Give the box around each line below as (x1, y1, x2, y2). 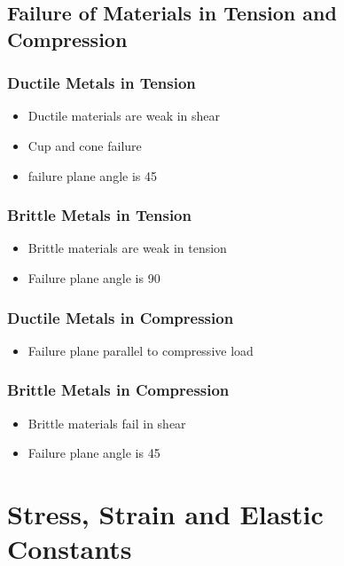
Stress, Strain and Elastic (7, 495, 324, 531)
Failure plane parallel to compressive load (27, 341, 254, 359)
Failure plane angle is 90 (27, 268, 160, 287)
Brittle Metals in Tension (7, 204, 192, 226)
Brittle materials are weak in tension (27, 239, 227, 257)
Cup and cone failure (27, 136, 142, 154)
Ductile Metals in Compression (7, 306, 234, 328)
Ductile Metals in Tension (7, 72, 196, 94)
